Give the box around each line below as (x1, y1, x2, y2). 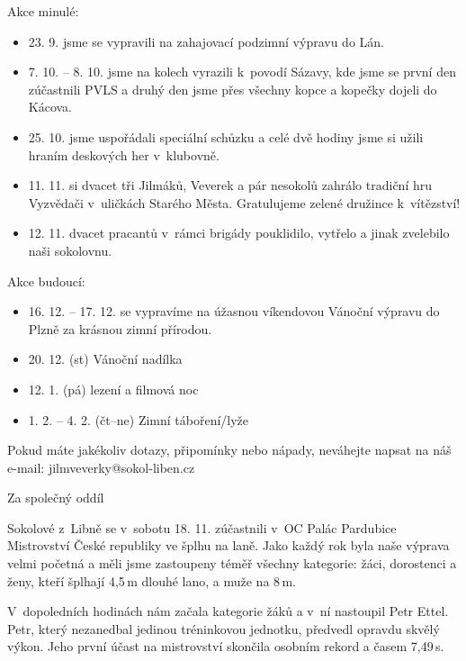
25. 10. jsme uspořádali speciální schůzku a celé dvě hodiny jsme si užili (28, 127, 424, 146)
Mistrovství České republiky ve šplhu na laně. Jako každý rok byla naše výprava (7, 536, 450, 555)
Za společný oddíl (7, 488, 104, 507)
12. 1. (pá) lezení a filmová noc (28, 379, 199, 398)
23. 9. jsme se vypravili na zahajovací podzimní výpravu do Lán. (28, 32, 384, 50)
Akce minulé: (7, 2, 79, 20)
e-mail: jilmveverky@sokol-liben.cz (7, 457, 195, 476)
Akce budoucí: (7, 271, 85, 290)
